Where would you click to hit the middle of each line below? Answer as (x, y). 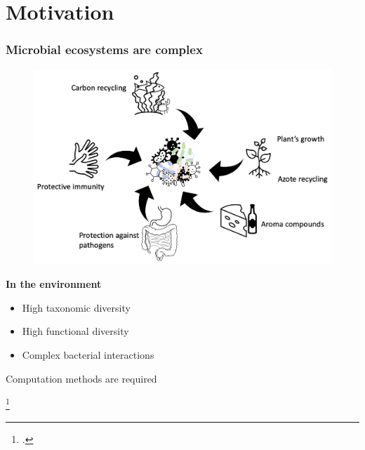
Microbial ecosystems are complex (104, 49)
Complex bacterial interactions (88, 355)
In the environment (54, 284)
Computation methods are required (81, 378)
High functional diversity (75, 331)
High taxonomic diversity (76, 307)
